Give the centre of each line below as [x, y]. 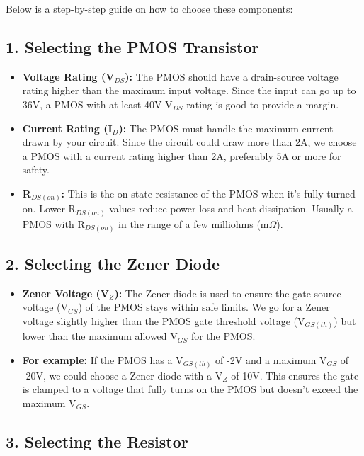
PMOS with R [53, 223]
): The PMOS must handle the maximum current [226, 128]
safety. [36, 170]
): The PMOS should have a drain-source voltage [232, 76]
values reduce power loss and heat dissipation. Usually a [231, 209]
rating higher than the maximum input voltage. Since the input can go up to [189, 90]
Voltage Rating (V [68, 76]
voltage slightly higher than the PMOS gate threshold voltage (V [164, 320]
